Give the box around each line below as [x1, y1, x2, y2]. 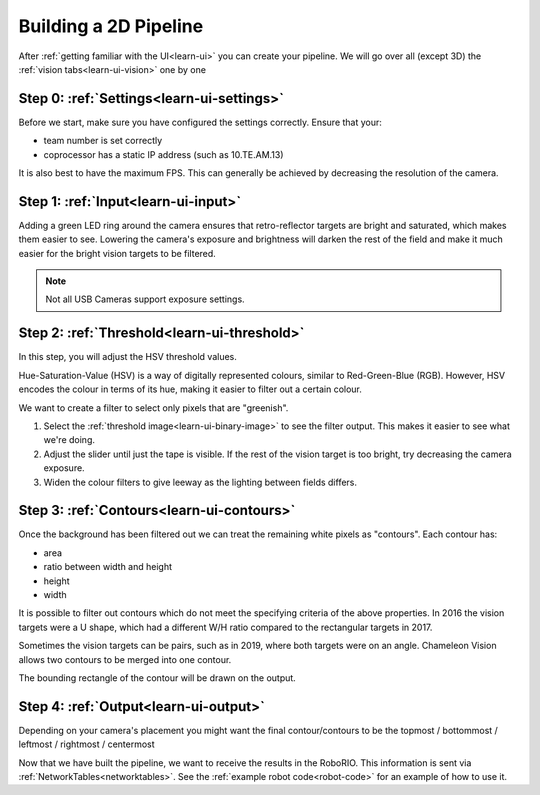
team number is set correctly [43, 135, 163, 147]
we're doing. [43, 434, 95, 446]
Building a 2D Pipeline [18, 15, 204, 37]
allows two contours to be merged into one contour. [18, 653, 232, 665]
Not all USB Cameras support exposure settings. [45, 293, 245, 305]
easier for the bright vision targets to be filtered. [18, 247, 217, 259]
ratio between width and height [43, 561, 173, 573]
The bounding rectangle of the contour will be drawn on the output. [18, 671, 297, 684]
